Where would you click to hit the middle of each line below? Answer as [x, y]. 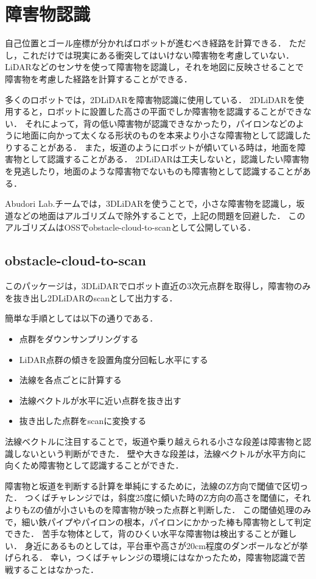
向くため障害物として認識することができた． [94, 465]
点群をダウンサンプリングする [79, 339]
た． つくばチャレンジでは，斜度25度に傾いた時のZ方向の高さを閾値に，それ [158, 498]
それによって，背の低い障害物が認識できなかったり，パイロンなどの [160, 123]
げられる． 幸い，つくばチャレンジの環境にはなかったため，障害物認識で [151, 557]
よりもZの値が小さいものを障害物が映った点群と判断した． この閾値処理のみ [158, 509]
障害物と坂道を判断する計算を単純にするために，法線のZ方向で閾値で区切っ [156, 485]
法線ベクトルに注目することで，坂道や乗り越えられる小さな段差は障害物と [154, 441]
